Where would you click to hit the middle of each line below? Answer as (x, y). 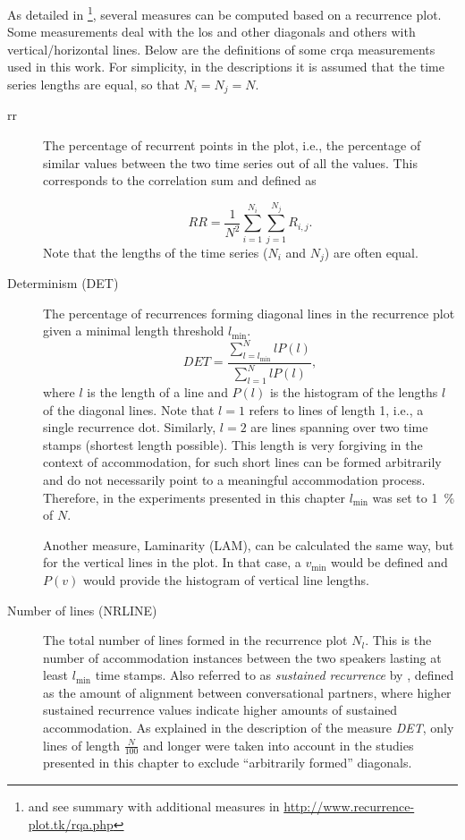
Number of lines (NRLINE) (82, 610)
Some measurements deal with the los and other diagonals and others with (211, 32)
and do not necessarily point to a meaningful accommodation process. (234, 479)
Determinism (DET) (63, 283)
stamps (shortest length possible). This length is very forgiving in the (233, 444)
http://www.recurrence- (349, 806)
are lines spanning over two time (339, 427)
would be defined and (389, 562)
